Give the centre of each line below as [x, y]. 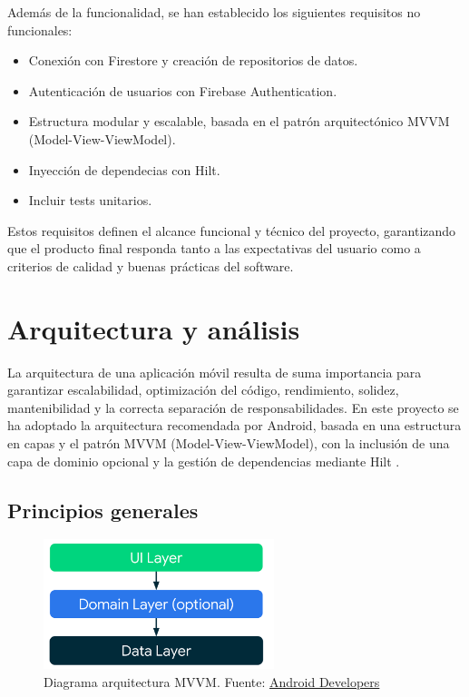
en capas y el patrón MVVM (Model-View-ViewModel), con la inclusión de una [229, 443]
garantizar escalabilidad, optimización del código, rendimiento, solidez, [203, 390]
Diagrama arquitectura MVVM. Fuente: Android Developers [212, 681]
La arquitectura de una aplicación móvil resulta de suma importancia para [215, 372]
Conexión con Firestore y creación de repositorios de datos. [193, 60]
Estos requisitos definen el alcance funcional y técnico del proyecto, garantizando [232, 230]
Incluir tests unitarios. [90, 200]
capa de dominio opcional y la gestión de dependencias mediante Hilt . [204, 461]
